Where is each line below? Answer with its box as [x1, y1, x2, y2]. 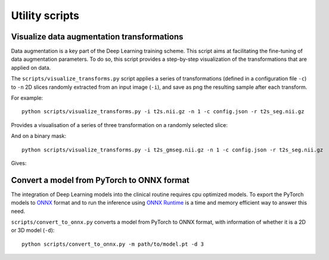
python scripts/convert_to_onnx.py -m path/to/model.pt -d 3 [21, 240, 204, 247]
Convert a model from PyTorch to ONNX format [11, 175, 190, 185]
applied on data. [11, 64, 51, 71]
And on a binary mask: [11, 132, 67, 140]
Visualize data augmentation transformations [11, 32, 184, 42]
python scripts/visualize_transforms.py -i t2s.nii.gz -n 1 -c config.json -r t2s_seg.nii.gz [21, 108, 305, 115]
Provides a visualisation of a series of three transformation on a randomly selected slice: [11, 121, 228, 128]
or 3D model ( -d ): [11, 227, 55, 234]
